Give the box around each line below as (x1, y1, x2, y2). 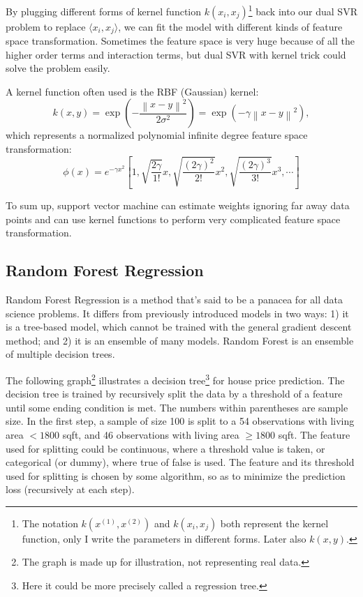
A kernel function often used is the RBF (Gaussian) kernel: (6, 84, 259, 98)
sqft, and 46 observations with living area (62, 427, 239, 441)
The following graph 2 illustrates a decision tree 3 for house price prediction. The (6, 370, 345, 387)
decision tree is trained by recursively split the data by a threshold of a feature (6, 386, 343, 401)
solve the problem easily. (6, 61, 110, 75)
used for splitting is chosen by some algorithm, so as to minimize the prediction (6, 468, 346, 483)
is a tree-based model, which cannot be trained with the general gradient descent (6, 319, 352, 334)
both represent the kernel (220, 515, 329, 530)
